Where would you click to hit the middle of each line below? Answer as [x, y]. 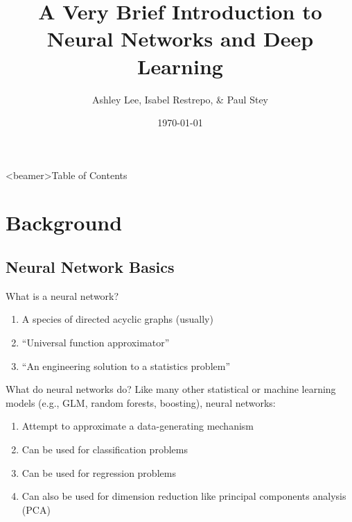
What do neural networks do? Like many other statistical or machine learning [171, 389]
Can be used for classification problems [105, 449]
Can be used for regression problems [99, 472]
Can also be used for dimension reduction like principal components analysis [184, 496]
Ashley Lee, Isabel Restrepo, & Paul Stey [180, 99]
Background [64, 222]
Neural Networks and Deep [180, 39]
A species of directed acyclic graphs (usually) [117, 319]
